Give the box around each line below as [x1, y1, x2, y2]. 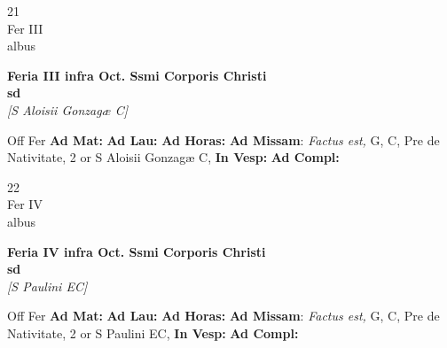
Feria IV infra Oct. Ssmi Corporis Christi [7, 242, 266, 260]
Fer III [7, 19, 43, 37]
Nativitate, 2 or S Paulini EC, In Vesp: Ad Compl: [7, 323, 299, 342]
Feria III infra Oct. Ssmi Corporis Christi [7, 66, 267, 84]
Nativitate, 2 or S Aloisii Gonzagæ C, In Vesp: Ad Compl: [7, 148, 340, 166]
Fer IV [7, 195, 43, 213]
